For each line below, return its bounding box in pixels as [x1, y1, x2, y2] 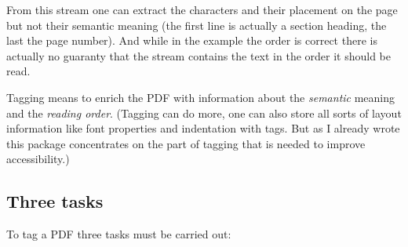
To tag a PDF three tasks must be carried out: [6, 226, 231, 242]
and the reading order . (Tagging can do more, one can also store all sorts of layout [6, 104, 402, 121]
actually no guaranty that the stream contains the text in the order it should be [6, 47, 392, 64]
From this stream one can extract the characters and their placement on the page [6, 2, 398, 17]
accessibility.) [6, 151, 70, 167]
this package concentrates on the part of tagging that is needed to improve [6, 135, 366, 151]
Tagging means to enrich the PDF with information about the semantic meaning [6, 89, 395, 105]
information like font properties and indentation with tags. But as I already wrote [6, 120, 400, 136]
